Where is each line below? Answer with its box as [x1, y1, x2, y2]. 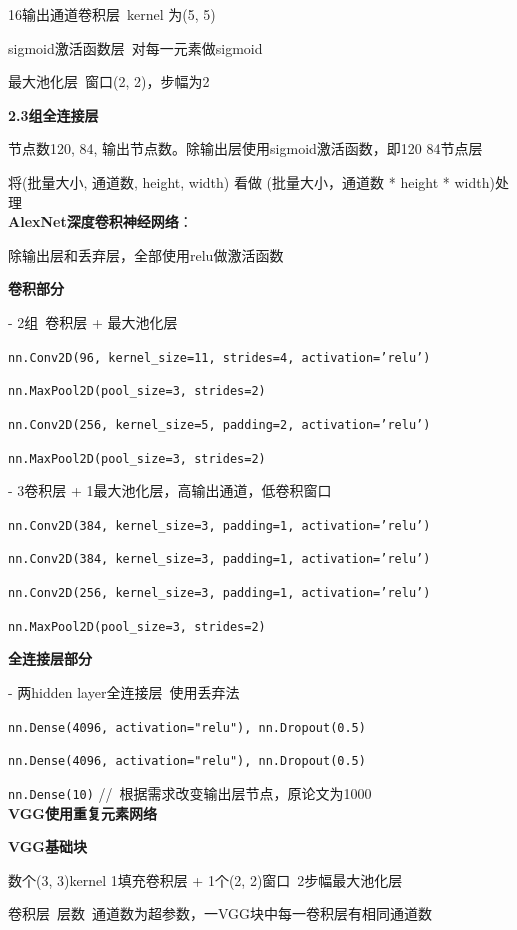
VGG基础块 [8, 836, 88, 857]
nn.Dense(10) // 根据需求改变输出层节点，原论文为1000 [8, 782, 372, 803]
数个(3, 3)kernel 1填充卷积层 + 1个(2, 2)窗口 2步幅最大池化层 [8, 869, 403, 890]
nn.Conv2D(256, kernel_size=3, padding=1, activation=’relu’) [8, 586, 431, 601]
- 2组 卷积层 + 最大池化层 [8, 311, 178, 332]
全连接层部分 [8, 648, 92, 669]
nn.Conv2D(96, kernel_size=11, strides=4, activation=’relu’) [8, 350, 431, 365]
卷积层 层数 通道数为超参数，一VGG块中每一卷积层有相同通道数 [8, 903, 433, 924]
